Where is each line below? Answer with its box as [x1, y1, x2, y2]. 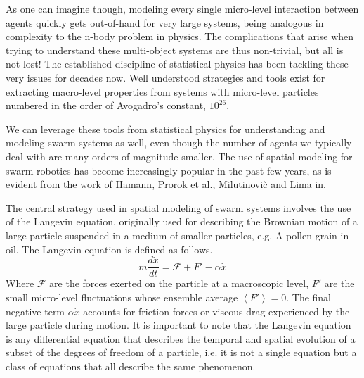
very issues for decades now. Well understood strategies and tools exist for [6, 70, 325, 84]
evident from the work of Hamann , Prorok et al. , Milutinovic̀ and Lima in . [6, 177, 327, 191]
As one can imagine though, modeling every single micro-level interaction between [6, 1, 359, 15]
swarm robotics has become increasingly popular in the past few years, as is [6, 163, 332, 177]
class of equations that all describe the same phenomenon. [6, 358, 256, 373]
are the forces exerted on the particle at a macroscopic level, [49, 276, 309, 291]
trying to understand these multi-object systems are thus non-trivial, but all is [6, 42, 344, 57]
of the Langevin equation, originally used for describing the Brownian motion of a [6, 214, 358, 229]
